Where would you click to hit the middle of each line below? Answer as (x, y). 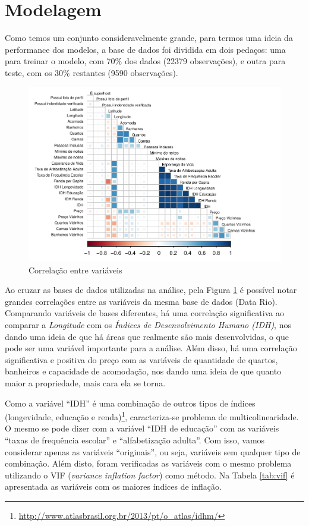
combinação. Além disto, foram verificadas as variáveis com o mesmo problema (148, 463)
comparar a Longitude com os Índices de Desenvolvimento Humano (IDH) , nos (148, 325)
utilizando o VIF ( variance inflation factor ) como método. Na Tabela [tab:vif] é (150, 475)
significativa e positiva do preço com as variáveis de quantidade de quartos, (141, 359)
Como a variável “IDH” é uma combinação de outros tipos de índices (130, 403)
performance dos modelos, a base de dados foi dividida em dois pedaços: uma (145, 49)
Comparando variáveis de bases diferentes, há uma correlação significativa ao (144, 313)
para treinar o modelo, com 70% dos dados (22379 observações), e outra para (145, 61)
